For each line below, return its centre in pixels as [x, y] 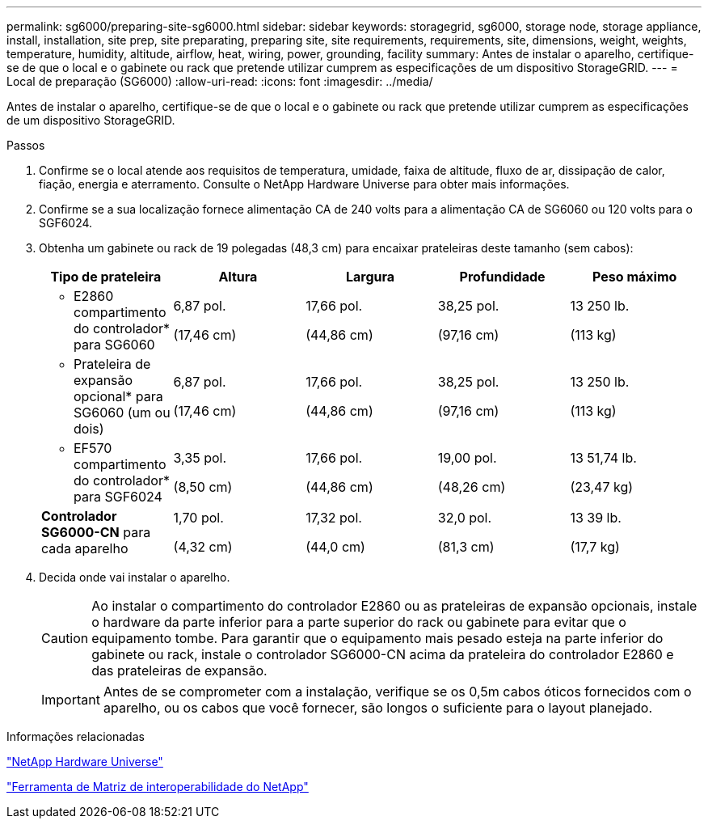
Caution [65, 638]
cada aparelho [85, 548]
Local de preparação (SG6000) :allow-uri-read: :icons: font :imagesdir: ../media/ [220, 81]
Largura [370, 277]
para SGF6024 [118, 497]
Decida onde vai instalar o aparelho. [135, 577]
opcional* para [118, 396]
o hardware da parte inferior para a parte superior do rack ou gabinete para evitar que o [359, 622]
